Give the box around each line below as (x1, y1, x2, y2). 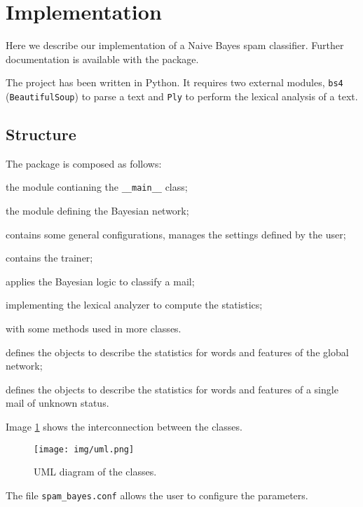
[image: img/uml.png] (34, 444, 135, 454)
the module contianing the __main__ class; (6, 180, 188, 194)
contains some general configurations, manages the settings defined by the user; (6, 227, 346, 241)
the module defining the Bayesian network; (6, 203, 189, 218)
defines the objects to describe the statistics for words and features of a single (6, 381, 338, 396)
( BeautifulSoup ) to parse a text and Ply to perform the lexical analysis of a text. (6, 88, 358, 103)
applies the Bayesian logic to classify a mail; (6, 273, 195, 288)
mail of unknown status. (6, 396, 109, 410)
